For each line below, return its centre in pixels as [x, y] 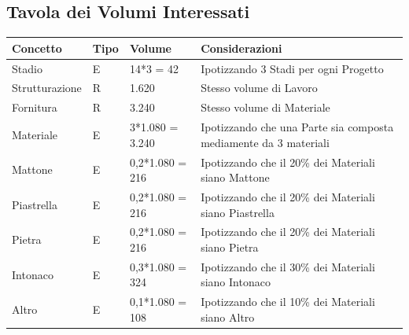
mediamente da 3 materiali [265, 142]
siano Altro [228, 317]
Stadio [27, 68]
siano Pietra [230, 247]
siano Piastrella [238, 212]
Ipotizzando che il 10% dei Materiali [288, 302]
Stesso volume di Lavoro [259, 88]
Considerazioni [241, 48]
